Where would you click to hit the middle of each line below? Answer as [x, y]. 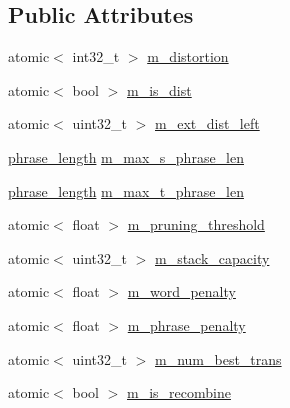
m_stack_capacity [212, 257]
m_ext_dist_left [207, 123]
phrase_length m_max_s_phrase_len [126, 156]
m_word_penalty [181, 291]
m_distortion [188, 56]
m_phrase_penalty [186, 324]
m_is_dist [159, 89]
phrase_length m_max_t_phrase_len [126, 190]
